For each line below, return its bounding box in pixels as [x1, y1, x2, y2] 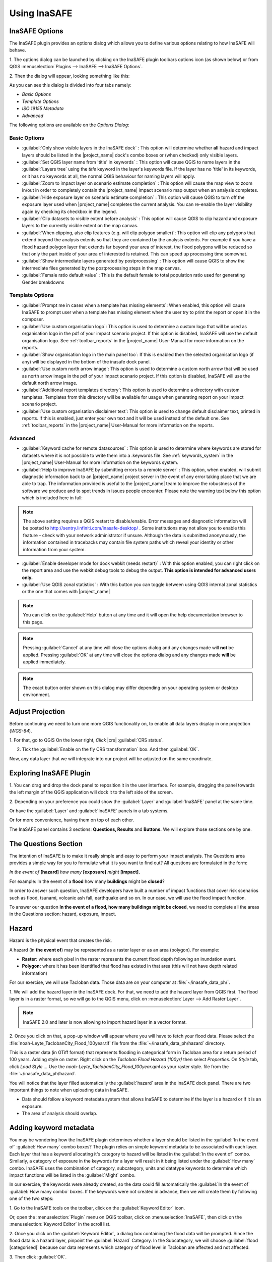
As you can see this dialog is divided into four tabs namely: [9, 82, 132, 88]
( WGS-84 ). [9, 727, 32, 734]
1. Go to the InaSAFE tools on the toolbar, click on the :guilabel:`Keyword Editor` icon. [9, 1204, 185, 1211]
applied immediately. [23, 659, 66, 665]
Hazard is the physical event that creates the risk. [9, 937, 112, 943]
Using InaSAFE [9, 8, 73, 19]
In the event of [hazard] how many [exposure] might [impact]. [9, 869, 141, 875]
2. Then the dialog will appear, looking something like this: [9, 73, 130, 79]
